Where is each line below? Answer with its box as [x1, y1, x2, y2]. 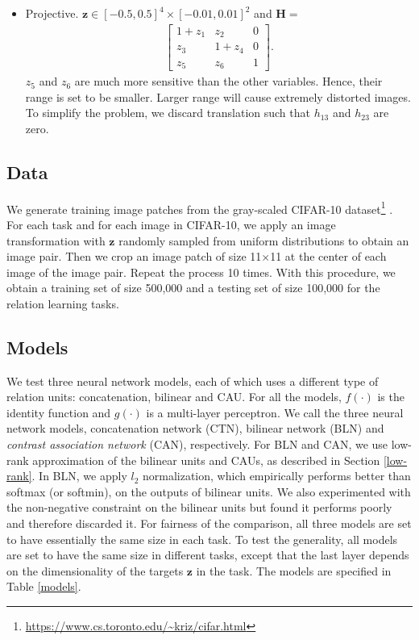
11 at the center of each [270, 248, 387, 265]
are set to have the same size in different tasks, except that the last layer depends [6, 546, 409, 563]
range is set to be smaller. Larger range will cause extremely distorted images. [25, 88, 411, 105]
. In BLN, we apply [31, 467, 127, 484]
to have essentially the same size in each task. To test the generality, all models [6, 530, 398, 547]
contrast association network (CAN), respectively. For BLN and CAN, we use [6, 436, 388, 453]
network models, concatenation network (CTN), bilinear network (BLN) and [6, 420, 384, 437]
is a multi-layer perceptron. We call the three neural [146, 404, 404, 420]
